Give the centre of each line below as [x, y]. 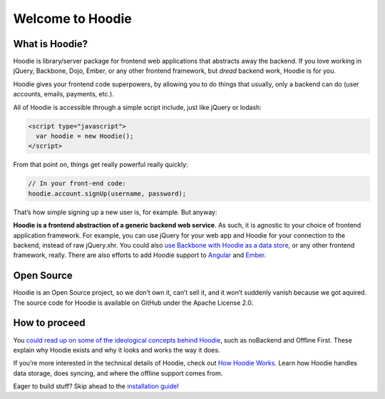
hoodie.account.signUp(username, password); [107, 193]
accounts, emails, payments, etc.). [63, 94]
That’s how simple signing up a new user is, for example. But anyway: [115, 212]
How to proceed [49, 323]
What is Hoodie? [51, 44]
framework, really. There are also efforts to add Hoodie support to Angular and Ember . [140, 255]
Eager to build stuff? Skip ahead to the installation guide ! [96, 386]
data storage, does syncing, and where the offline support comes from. [118, 373]
